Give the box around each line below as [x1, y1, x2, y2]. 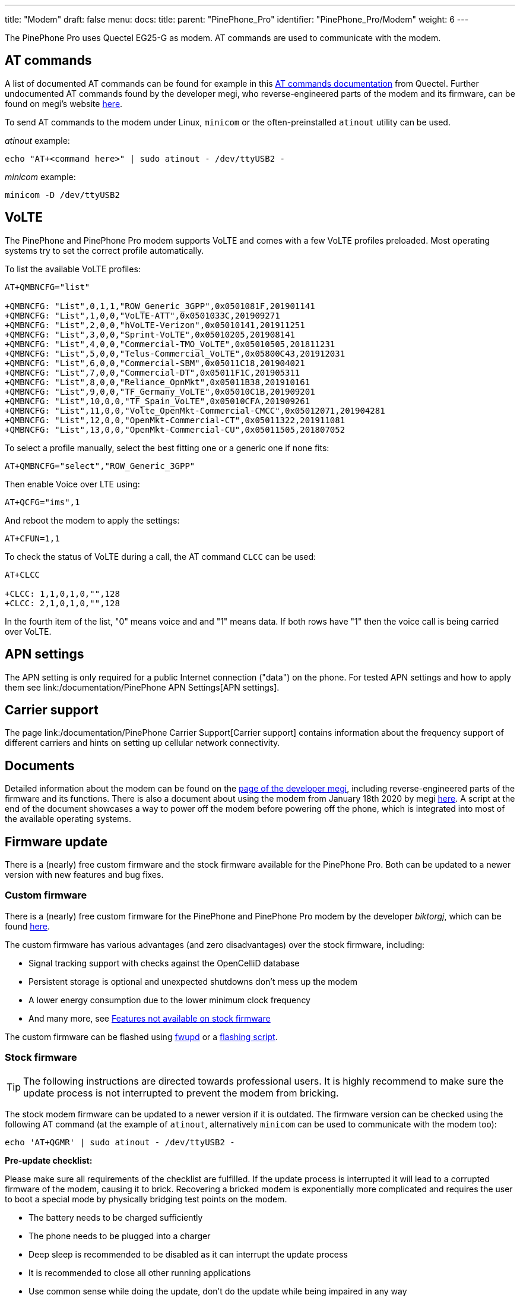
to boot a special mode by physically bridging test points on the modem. [5, 1193, 287, 1204]
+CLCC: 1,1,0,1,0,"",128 [5, 588, 120, 598]
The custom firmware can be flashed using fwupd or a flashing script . [5, 1031, 278, 1042]
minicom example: [5, 171, 76, 182]
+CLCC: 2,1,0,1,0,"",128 [5, 598, 120, 608]
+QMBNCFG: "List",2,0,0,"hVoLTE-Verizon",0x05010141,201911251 [5, 320, 305, 330]
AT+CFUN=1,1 [5, 533, 60, 543]
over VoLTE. [5, 626, 52, 637]
